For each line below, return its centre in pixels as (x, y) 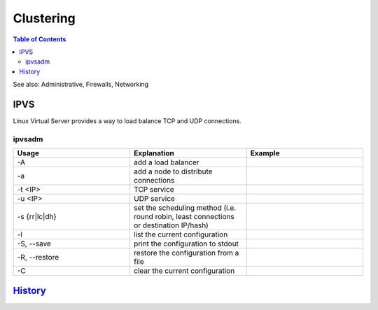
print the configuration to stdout (187, 244)
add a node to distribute (173, 171)
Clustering (44, 18)
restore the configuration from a (187, 253)
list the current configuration (181, 234)
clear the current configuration (184, 271)
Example (265, 153)
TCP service (154, 190)
